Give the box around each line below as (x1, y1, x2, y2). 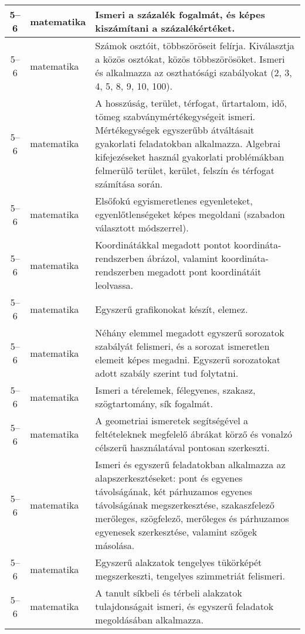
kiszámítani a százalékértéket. (95, 21, 235, 35)
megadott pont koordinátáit (147, 265, 262, 278)
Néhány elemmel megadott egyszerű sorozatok (95, 326, 284, 339)
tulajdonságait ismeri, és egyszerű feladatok (95, 599, 274, 613)
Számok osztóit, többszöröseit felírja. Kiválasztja (95, 39, 294, 52)
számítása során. (95, 177, 163, 190)
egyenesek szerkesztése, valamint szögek (95, 525, 257, 538)
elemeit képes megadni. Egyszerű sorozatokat (95, 353, 280, 366)
